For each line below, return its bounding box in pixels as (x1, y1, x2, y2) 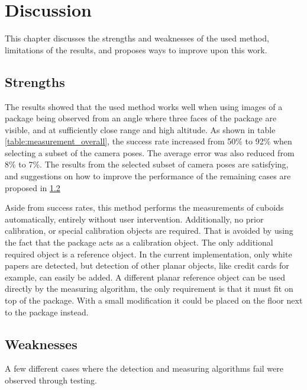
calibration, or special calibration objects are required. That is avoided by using (5, 224, 293, 237)
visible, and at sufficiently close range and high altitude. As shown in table (5, 123, 276, 136)
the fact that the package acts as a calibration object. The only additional (5, 236, 273, 249)
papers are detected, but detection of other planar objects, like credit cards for (5, 259, 289, 272)
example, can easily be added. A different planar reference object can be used (5, 270, 285, 283)
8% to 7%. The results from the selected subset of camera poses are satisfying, (5, 158, 289, 170)
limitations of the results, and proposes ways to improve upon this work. (5, 43, 267, 56)
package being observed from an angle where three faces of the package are (5, 112, 277, 124)
